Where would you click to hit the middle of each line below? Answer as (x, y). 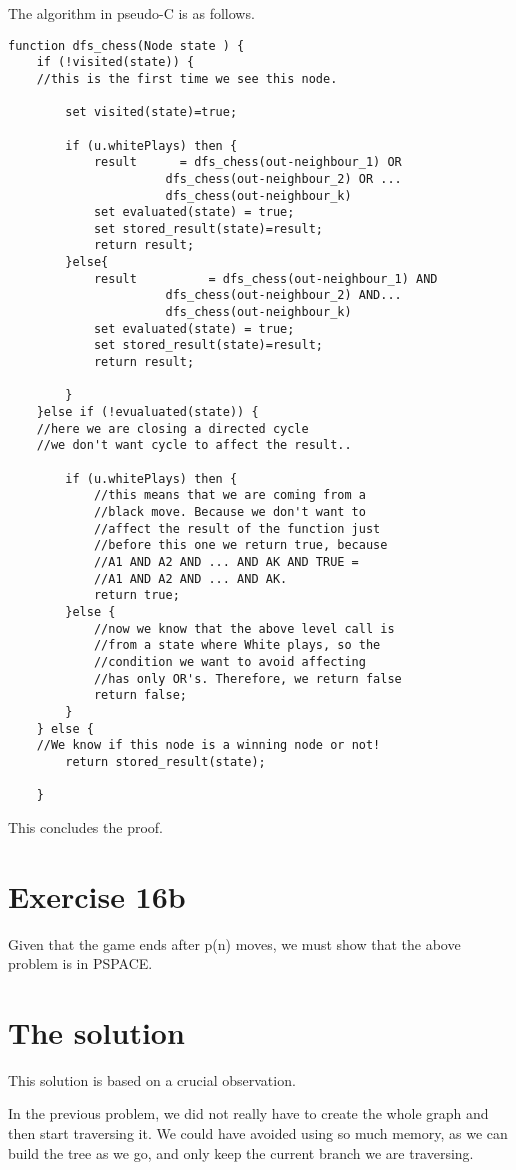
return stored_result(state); (165, 761)
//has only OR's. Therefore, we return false (247, 678)
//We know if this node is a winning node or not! (208, 745)
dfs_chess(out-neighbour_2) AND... (283, 295)
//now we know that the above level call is (244, 628)
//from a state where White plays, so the (237, 645)
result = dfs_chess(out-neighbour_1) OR (247, 162)
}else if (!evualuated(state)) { (147, 412)
